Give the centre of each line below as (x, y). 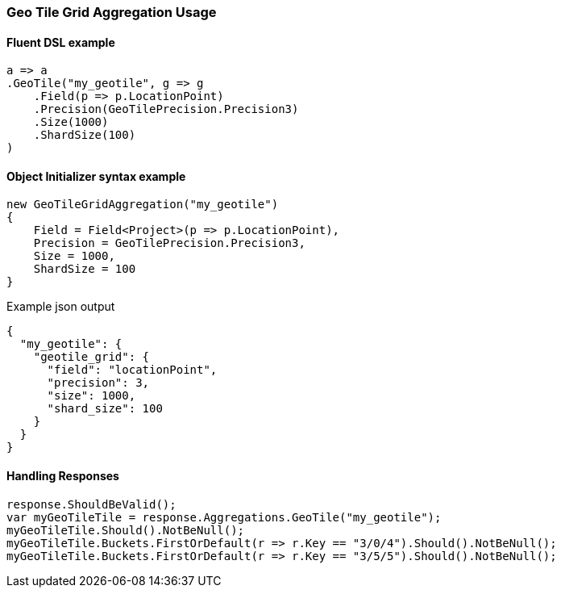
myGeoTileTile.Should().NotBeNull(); (126, 530)
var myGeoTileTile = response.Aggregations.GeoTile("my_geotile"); (224, 517)
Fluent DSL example (61, 42)
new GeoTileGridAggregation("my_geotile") (143, 205)
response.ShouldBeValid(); (91, 504)
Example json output (61, 307)
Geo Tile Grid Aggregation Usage (112, 12)
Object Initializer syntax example (96, 176)
